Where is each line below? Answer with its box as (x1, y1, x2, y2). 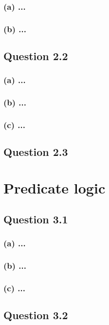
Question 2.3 (3, 144, 68, 159)
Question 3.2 (3, 307, 68, 322)
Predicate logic (3, 177, 106, 197)
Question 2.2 (3, 48, 68, 64)
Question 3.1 (3, 211, 68, 226)
